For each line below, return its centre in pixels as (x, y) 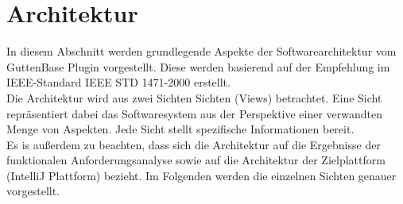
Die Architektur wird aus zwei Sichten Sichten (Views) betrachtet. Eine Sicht (194, 97)
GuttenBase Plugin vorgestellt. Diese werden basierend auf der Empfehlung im (198, 66)
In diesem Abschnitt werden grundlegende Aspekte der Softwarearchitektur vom (201, 51)
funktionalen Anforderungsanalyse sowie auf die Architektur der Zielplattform (196, 160)
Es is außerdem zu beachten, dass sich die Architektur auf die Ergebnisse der (194, 144)
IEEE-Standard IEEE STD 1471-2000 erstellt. (118, 82)
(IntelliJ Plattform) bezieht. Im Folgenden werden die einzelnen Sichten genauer (201, 175)
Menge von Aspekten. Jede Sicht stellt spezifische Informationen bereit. (180, 129)
